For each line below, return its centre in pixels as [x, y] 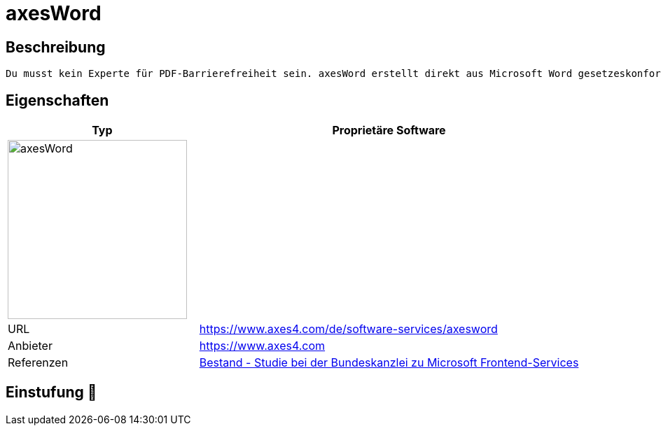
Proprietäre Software [389, 130]
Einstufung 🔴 [51, 393]
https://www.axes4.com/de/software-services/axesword [348, 329]
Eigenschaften [57, 100]
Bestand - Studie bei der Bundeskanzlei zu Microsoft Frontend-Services [389, 363]
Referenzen [38, 363]
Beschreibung [56, 47]
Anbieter [30, 346]
